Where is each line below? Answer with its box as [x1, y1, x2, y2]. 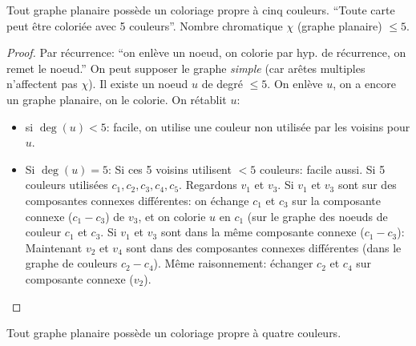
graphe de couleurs [25, 255, 118, 272]
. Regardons [179, 176, 237, 193]
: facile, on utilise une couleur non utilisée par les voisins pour [106, 118, 410, 135]
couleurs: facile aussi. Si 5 [259, 160, 386, 177]
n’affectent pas [6, 75, 78, 92]
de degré [201, 75, 244, 92]
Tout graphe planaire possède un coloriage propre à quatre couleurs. [6, 324, 341, 341]
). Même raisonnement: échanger [153, 255, 313, 272]
